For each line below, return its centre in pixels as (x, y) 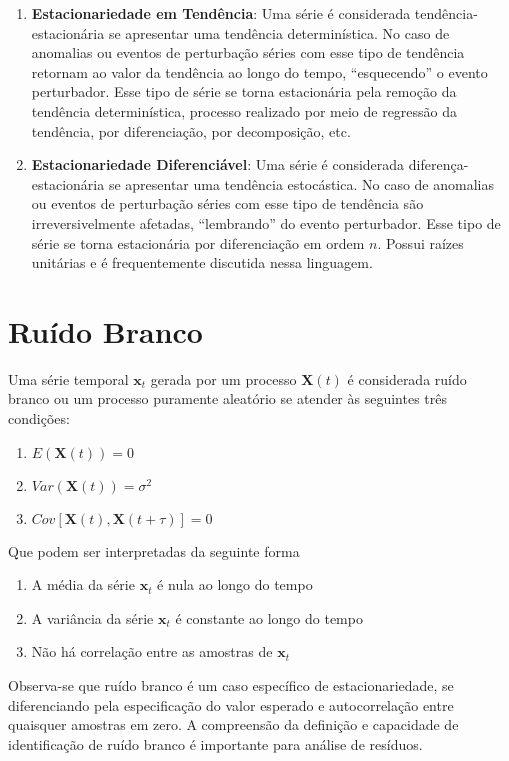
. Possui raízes (420, 242)
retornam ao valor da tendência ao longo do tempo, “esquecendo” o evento (259, 71)
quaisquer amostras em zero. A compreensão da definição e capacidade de (233, 724)
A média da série (83, 584)
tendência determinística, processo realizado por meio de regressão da (244, 110)
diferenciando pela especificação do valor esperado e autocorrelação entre (231, 704)
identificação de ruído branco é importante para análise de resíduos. (215, 743)
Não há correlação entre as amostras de (152, 651)
